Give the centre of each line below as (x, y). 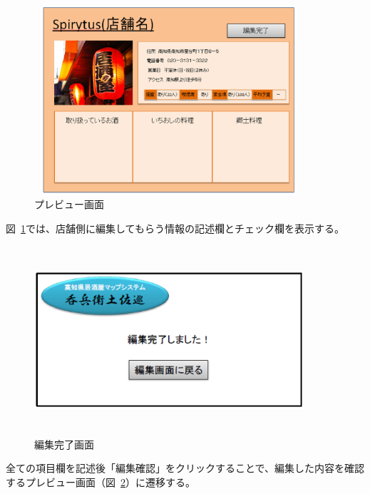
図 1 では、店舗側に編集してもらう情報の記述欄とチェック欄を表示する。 (175, 228)
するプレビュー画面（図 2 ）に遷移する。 (101, 482)
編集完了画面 (64, 444)
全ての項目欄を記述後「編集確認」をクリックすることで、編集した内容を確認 (185, 468)
